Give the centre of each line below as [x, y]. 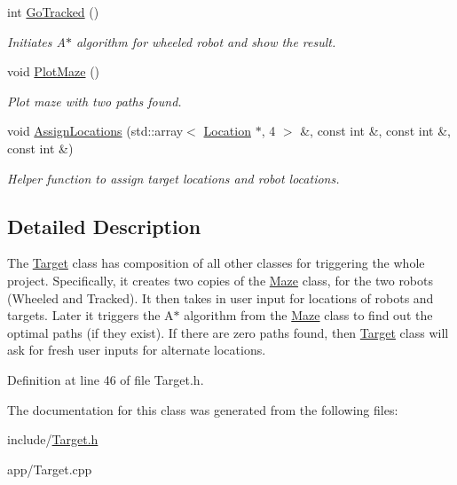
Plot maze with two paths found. [95, 101]
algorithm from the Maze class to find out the [308, 315]
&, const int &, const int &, [375, 131]
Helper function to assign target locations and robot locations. [173, 178]
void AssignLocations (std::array [95, 131]
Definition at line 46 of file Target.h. [106, 379]
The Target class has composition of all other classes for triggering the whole [216, 263]
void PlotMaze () [54, 71]
